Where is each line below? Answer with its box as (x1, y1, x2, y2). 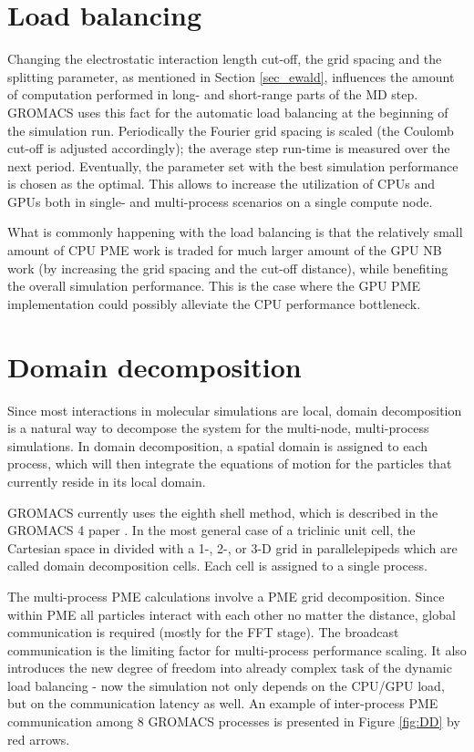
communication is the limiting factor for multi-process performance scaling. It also (7, 640, 467, 659)
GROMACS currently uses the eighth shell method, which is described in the (7, 502, 438, 521)
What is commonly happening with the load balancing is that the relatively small (7, 222, 463, 242)
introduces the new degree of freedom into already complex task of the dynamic (7, 658, 452, 677)
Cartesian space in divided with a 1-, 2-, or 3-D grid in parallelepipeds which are (7, 538, 458, 557)
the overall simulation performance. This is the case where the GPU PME (7, 276, 421, 295)
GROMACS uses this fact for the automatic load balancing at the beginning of (7, 102, 448, 121)
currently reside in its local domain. (7, 471, 206, 490)
